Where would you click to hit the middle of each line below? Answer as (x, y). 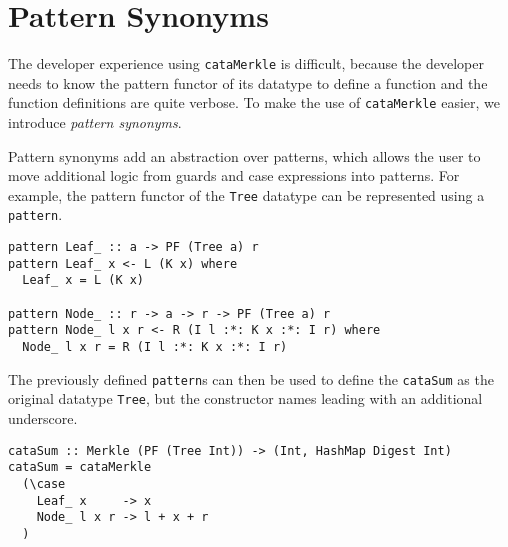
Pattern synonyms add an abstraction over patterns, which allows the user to (244, 155)
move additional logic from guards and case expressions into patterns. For (234, 175)
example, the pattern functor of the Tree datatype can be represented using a (246, 194)
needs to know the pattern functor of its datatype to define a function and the (248, 82)
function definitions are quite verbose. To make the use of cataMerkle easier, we (254, 102)
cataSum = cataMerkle (80, 467)
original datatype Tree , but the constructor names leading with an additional (245, 398)
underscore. (43, 418)
